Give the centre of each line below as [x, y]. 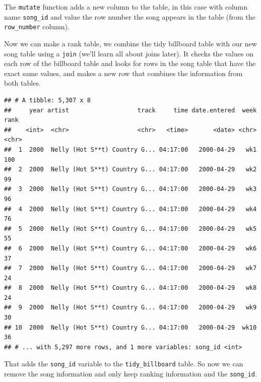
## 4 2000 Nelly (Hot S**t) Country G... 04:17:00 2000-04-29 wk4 [130, 209]
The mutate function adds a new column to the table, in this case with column [126, 7]
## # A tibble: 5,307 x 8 [47, 100]
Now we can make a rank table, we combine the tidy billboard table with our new [130, 43]
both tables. [22, 83]
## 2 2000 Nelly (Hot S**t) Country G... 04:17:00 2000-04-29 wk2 [130, 170]
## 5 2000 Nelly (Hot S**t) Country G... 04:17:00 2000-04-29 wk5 [130, 229]
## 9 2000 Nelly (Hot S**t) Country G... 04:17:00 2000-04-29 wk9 [130, 308]
